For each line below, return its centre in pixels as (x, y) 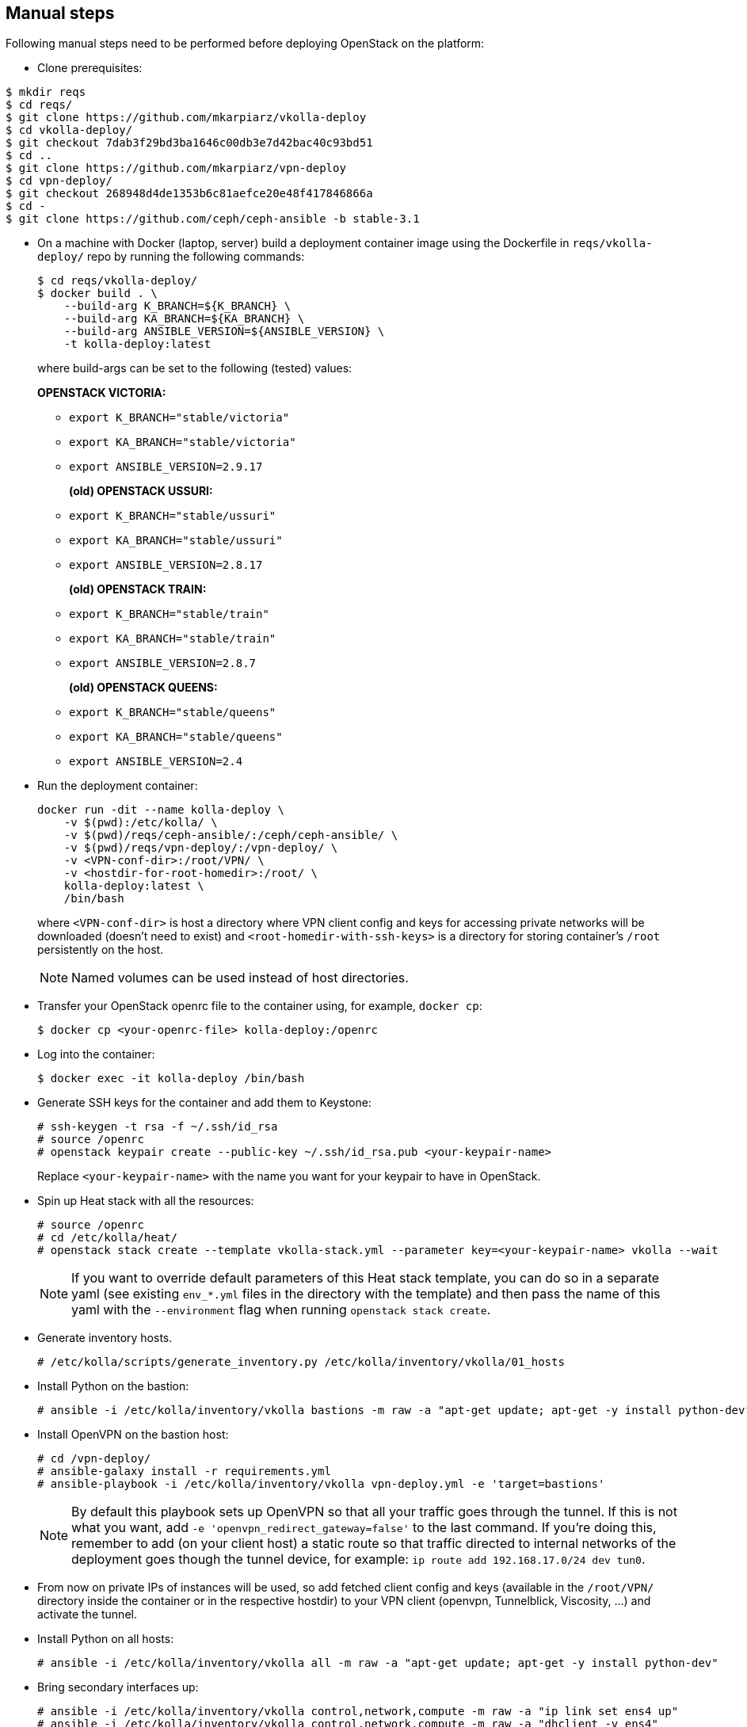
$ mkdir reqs (46, 92)
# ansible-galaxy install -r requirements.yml (184, 1472)
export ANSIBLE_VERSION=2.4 (156, 762)
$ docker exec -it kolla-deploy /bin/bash (171, 1079)
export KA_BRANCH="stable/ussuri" (176, 541)
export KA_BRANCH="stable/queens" (176, 737)
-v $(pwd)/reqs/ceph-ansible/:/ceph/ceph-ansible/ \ (231, 835)
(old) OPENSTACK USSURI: (141, 491)
